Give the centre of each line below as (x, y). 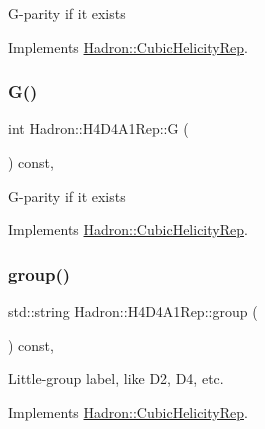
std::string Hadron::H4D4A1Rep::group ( (133, 311)
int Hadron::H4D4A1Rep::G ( (98, 128)
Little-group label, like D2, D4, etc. (116, 378)
